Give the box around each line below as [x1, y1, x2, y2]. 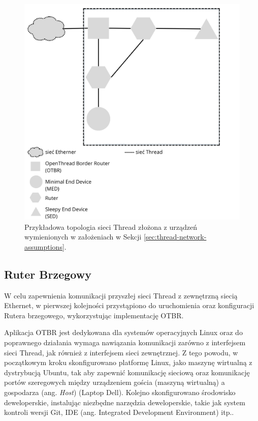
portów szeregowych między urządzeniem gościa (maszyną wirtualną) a [4, 377, 225, 387]
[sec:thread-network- [143, 231, 207, 242]
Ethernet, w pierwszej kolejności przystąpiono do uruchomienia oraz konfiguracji [4, 300, 254, 311]
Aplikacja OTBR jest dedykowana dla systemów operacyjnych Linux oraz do [4, 327, 243, 338]
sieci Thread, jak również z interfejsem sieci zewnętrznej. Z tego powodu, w [4, 347, 238, 357]
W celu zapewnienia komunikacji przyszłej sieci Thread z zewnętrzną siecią [4, 290, 238, 300]
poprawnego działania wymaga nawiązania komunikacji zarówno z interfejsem [4, 337, 246, 347]
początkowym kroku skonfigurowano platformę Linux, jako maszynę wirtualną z [4, 357, 252, 368]
